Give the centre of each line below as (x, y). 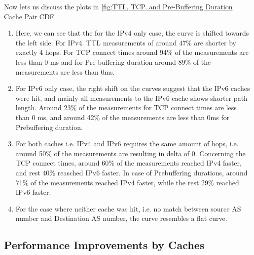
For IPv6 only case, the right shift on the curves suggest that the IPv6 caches (133, 88)
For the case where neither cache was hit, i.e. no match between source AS (128, 208)
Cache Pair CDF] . (31, 16)
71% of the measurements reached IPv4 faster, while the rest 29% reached (127, 182)
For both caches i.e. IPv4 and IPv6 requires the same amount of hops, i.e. (127, 144)
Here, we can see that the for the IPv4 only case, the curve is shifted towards (132, 33)
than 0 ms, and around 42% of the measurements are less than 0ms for (123, 117)
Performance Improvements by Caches (104, 245)
